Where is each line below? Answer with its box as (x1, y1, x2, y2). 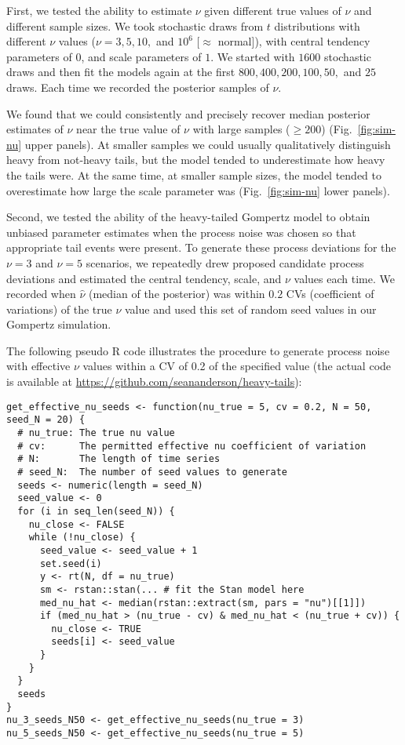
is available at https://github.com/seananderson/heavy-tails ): (6, 373, 302, 390)
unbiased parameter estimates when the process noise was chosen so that (6, 223, 356, 240)
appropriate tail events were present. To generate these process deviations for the (6, 239, 396, 256)
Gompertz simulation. (6, 316, 111, 333)
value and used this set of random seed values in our (124, 300, 377, 317)
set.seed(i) (39, 558, 102, 569)
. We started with (210, 48, 295, 64)
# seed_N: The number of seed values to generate (17, 466, 287, 478)
